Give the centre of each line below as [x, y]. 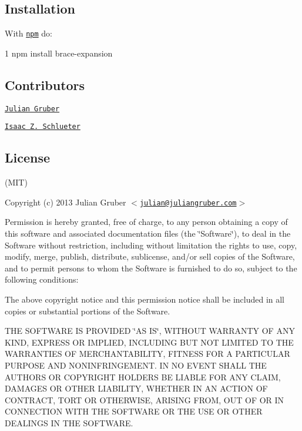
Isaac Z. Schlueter [43, 127]
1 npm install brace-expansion [59, 53]
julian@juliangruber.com [188, 203]
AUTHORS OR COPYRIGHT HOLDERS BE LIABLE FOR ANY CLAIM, [143, 377]
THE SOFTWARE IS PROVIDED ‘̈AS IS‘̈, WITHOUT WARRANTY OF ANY [150, 331]
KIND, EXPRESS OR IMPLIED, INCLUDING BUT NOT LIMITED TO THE [149, 342]
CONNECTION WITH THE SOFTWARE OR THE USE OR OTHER [134, 411]
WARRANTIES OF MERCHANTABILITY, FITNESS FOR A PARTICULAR [147, 354]
